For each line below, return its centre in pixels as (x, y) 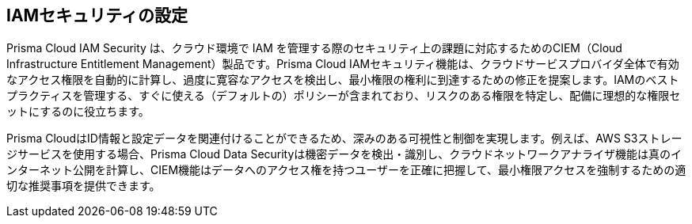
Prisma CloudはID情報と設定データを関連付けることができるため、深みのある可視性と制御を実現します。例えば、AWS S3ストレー (344, 139)
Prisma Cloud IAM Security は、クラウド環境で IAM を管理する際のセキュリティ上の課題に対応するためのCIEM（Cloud (314, 48)
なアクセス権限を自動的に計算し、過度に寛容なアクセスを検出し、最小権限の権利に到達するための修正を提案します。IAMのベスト (343, 80)
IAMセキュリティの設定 (97, 15)
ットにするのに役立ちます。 (78, 112)
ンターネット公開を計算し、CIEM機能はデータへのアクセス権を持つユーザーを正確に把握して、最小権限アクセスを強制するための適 (346, 170)
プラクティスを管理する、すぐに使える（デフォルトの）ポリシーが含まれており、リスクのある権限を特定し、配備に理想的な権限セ (344, 96)
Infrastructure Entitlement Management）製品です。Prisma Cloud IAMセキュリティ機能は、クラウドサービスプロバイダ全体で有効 (343, 64)
